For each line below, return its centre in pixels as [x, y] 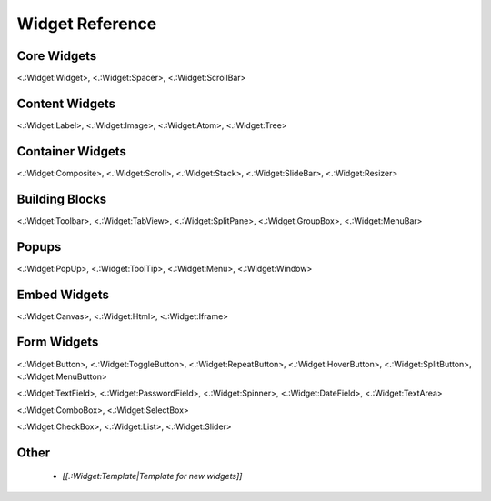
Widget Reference [87, 24]
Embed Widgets [63, 294]
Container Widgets [72, 151]
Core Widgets [57, 56]
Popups [39, 247]
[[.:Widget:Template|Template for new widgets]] [152, 476]
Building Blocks [62, 199]
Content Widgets [66, 103]
